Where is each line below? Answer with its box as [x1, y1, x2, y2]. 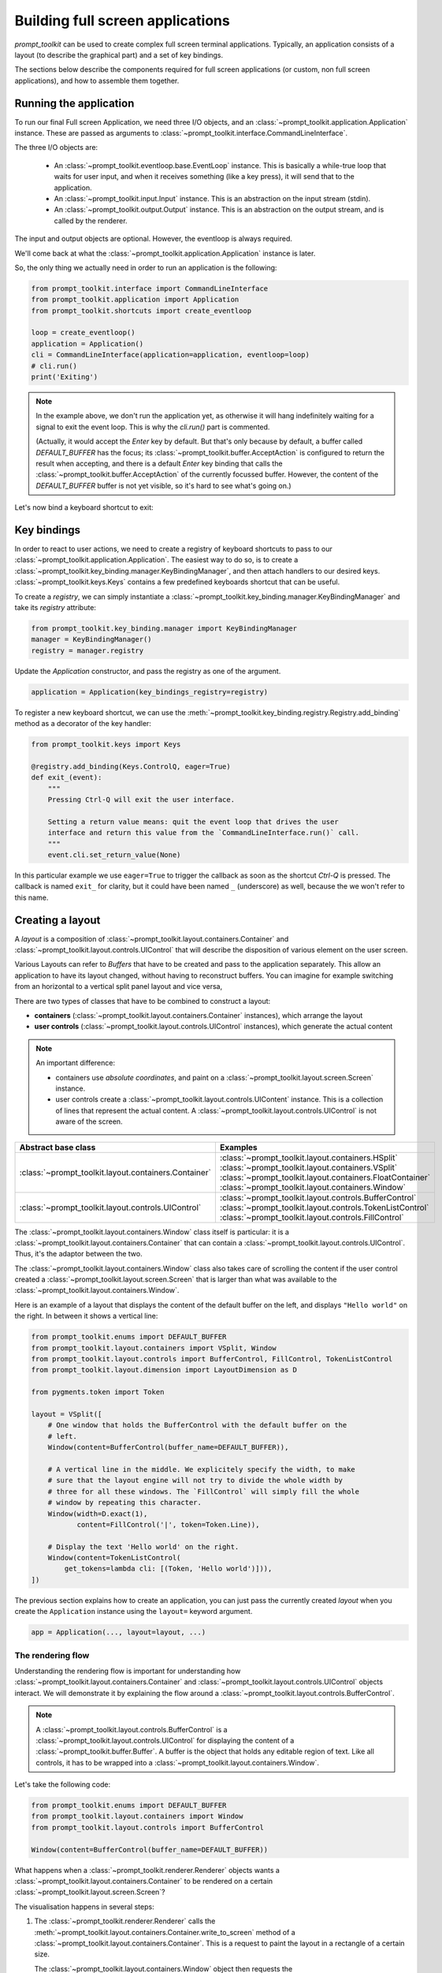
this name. [14, 893, 49, 902]
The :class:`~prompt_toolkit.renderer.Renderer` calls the [34, 1916, 216, 1926]
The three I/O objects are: [14, 143, 98, 152]
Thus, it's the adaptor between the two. [14, 1249, 143, 1259]
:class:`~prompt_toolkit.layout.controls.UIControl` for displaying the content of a [35, 1735, 295, 1745]
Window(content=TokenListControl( [47, 1553, 181, 1563]
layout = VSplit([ [31, 1410, 102, 1418]
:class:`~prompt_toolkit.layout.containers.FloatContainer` [219, 1172, 431, 1183]
